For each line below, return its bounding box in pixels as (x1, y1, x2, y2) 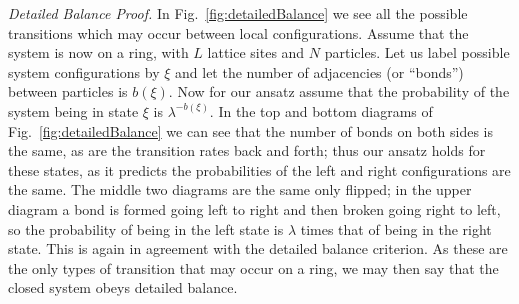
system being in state (8, 100, 139, 121)
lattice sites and (207, 42, 305, 63)
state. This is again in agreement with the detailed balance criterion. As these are (8, 238, 508, 259)
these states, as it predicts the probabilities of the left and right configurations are (8, 159, 511, 180)
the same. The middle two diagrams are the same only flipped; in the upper (8, 179, 472, 200)
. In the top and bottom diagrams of (209, 100, 433, 121)
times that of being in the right (300, 218, 492, 239)
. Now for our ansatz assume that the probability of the (168, 81, 510, 102)
